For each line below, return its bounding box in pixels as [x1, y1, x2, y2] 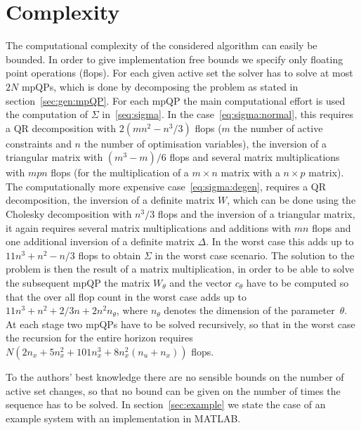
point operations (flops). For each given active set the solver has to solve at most [6, 65, 353, 80]
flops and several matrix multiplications [169, 150, 340, 164]
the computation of [6, 107, 88, 122]
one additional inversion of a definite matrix [6, 234, 195, 249]
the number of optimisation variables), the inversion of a [84, 136, 327, 150]
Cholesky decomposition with [6, 207, 132, 221]
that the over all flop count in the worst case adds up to [6, 289, 247, 304]
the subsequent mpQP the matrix [6, 275, 150, 290]
